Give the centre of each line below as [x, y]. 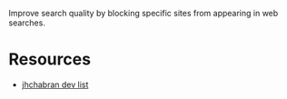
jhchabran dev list [55, 84]
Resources [50, 59]
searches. [27, 23]
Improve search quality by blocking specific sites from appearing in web [143, 13]
